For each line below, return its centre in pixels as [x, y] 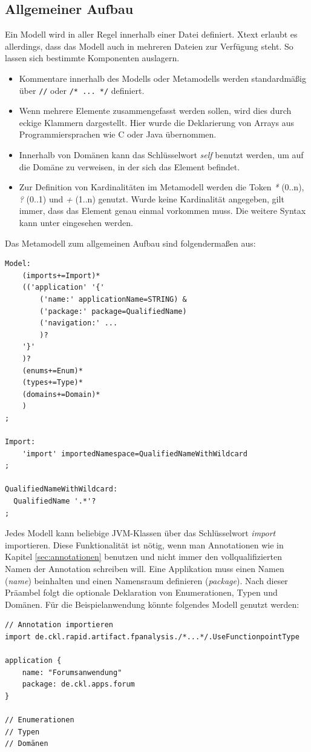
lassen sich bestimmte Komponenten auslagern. [92, 58]
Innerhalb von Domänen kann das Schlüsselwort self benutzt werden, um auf [161, 155]
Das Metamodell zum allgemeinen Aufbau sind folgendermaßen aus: [130, 243]
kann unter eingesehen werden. [76, 222]
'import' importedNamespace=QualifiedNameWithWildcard [135, 454]
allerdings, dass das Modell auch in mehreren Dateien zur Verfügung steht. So [149, 46]
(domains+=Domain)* [61, 394]
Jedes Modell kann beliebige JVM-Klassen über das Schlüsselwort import [140, 533]
